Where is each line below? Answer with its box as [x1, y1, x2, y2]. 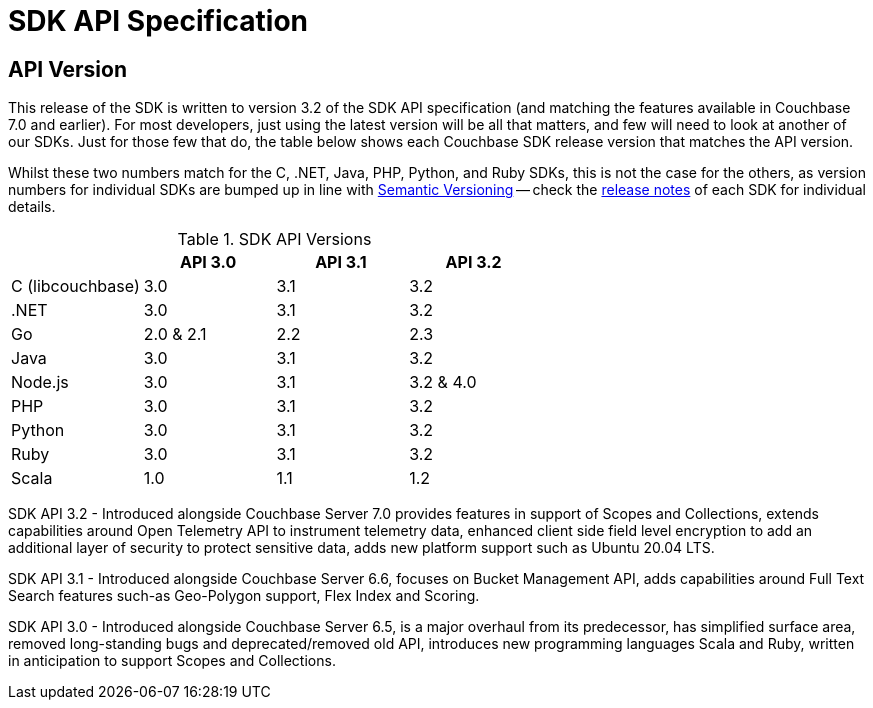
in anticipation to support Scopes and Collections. [8, 652, 336, 670]
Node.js [11, 372, 69, 393]
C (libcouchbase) [11, 276, 140, 297]
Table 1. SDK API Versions [177, 229, 372, 250]
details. [8, 198, 56, 216]
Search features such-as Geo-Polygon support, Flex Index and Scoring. [8, 587, 480, 605]
